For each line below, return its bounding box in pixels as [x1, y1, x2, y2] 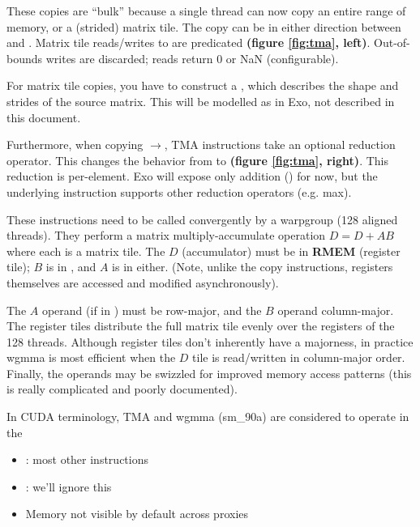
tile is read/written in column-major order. [192, 349, 405, 366]
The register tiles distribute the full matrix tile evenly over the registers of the [6, 317, 395, 334]
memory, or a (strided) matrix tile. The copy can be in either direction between [6, 18, 401, 35]
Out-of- [374, 34, 410, 51]
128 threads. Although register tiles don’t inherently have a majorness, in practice [6, 333, 414, 350]
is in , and [45, 258, 96, 275]
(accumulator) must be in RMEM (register [182, 242, 401, 259]
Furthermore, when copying [6, 136, 144, 153]
